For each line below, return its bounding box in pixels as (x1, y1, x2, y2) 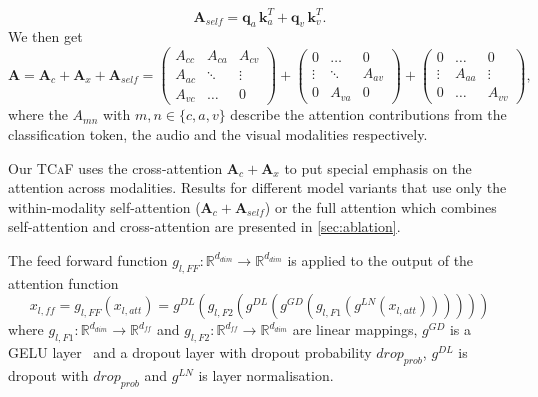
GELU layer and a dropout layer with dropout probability (8, 342, 372, 363)
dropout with (8, 364, 89, 385)
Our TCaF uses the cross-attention (8, 157, 223, 178)
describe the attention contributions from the (230, 104, 507, 125)
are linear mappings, (292, 319, 418, 340)
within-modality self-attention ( (8, 196, 201, 217)
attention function (8, 272, 119, 293)
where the (8, 104, 68, 125)
